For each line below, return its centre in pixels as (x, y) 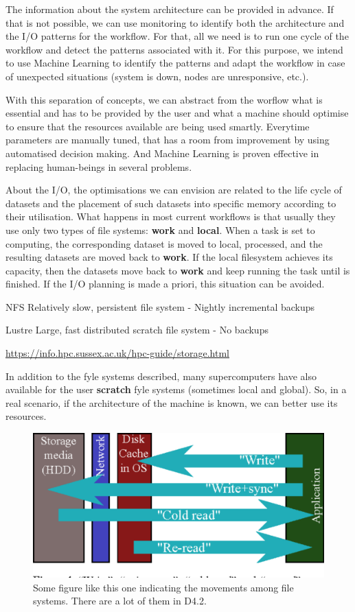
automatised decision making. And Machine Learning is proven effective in (162, 153)
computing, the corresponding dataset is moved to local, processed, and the (164, 243)
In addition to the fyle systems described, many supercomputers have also (161, 376)
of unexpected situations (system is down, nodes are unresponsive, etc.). (157, 76)
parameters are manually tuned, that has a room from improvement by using (168, 140)
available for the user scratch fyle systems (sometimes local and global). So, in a (176, 389)
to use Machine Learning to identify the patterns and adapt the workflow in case (175, 63)
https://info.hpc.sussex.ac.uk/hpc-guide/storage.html (117, 353)
